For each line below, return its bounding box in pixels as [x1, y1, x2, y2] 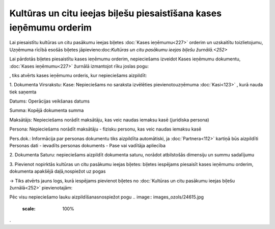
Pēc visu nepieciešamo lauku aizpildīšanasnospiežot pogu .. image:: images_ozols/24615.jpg [9, 194, 204, 200]
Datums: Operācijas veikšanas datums [9, 98, 90, 104]
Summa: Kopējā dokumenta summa [9, 107, 84, 114]
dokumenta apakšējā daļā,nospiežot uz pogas [9, 168, 106, 175]
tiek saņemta [9, 89, 37, 95]
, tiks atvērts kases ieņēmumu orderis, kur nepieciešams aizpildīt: [9, 72, 147, 78]
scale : [22, 206, 36, 212]
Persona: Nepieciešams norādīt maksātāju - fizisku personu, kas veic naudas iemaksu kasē [9, 126, 202, 132]
